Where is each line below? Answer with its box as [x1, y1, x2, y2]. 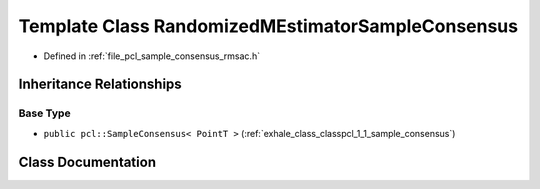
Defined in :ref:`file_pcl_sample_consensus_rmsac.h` [43, 50, 260, 62]
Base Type [18, 106, 71, 120]
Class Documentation [18, 153, 157, 170]
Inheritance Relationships [18, 76, 182, 93]
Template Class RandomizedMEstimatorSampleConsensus [18, 15, 519, 37]
